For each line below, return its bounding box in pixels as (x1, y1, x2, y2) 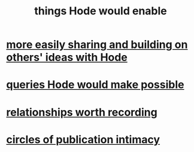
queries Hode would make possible (6, 78, 184, 92)
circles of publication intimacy (6, 133, 160, 146)
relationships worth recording (6, 105, 157, 119)
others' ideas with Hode (6, 51, 128, 64)
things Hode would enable (34, 4, 167, 18)
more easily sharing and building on (6, 38, 188, 51)
